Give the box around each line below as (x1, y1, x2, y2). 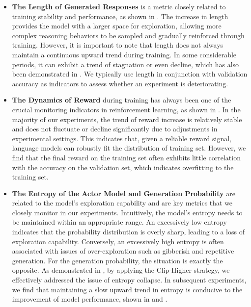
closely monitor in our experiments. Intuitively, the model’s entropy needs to (12, 207, 243, 217)
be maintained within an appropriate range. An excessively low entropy (12, 217, 227, 227)
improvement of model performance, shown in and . (12, 294, 167, 304)
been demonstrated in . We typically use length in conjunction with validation (12, 69, 248, 79)
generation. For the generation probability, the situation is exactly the (12, 255, 223, 265)
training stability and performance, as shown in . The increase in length (12, 11, 228, 21)
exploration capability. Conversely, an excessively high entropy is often (12, 236, 224, 246)
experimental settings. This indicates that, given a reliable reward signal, (12, 133, 232, 143)
